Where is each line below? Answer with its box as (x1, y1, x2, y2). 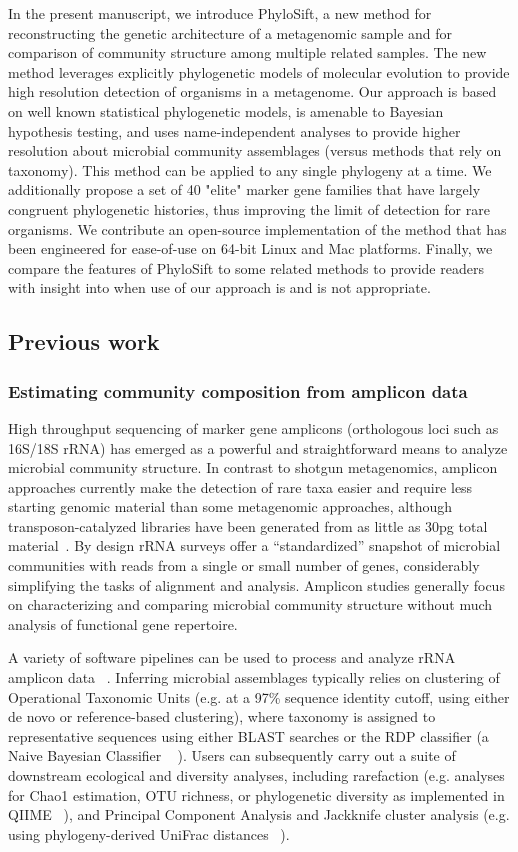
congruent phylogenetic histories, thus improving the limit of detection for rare (8, 198, 490, 219)
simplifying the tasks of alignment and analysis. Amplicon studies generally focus (8, 574, 505, 595)
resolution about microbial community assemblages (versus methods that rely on (8, 140, 502, 161)
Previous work (8, 326, 160, 357)
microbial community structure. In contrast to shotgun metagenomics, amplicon (8, 457, 498, 478)
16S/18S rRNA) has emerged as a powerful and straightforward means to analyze (8, 437, 508, 458)
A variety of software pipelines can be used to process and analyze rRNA (8, 647, 456, 668)
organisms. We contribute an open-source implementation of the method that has (8, 218, 507, 239)
